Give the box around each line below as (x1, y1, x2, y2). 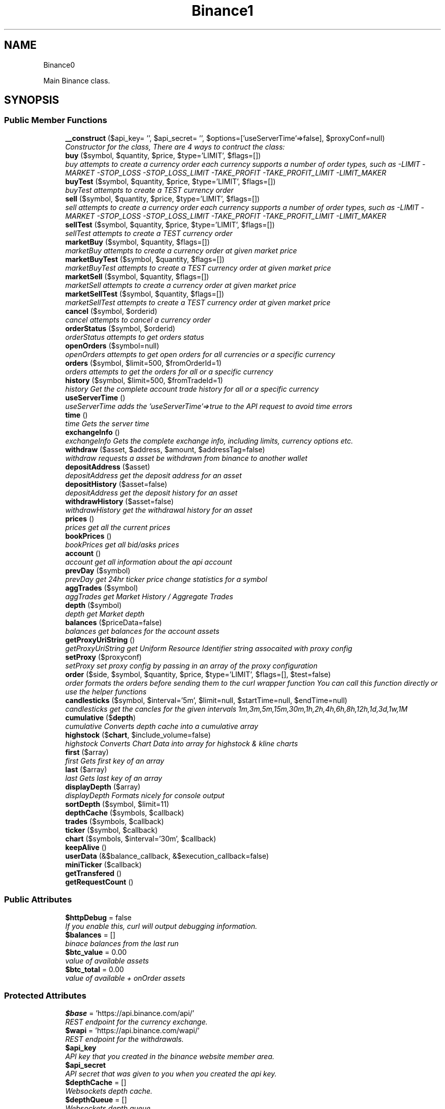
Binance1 (192, 2, 253, 19)
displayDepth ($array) (65, 782, 141, 791)
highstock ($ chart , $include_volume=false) (65, 730, 211, 739)
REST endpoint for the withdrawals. (65, 1035, 184, 1044)
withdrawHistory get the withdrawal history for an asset (65, 505, 252, 514)
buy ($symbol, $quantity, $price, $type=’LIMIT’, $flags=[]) (65, 151, 261, 160)
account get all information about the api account (65, 557, 232, 566)
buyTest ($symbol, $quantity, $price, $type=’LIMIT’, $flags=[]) (65, 177, 276, 186)
